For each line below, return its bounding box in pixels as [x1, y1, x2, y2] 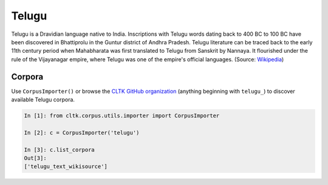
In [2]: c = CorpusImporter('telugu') [24, 129, 140, 136]
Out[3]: [24, 155, 47, 161]
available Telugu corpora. [11, 96, 75, 103]
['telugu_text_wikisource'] [24, 163, 108, 170]
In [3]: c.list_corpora [24, 146, 95, 153]
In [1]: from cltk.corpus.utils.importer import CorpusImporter [24, 112, 220, 119]
